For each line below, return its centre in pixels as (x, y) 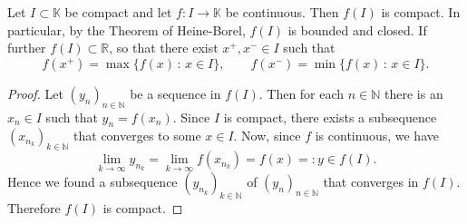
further (27, 48)
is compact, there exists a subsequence (330, 117)
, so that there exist (164, 48)
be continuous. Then (282, 12)
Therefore (34, 208)
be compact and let (118, 12)
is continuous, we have (377, 136)
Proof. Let (35, 93)
